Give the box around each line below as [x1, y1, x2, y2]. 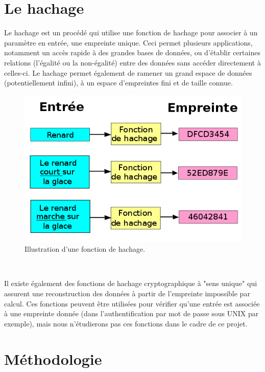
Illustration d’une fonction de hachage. [25, 244, 146, 254]
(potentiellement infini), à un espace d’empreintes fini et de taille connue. [4, 77, 233, 88]
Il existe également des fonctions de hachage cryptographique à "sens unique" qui [4, 278, 257, 289]
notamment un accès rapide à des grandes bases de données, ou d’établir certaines [4, 47, 260, 58]
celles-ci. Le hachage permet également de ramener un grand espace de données [4, 67, 252, 78]
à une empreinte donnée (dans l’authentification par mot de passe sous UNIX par [4, 308, 259, 319]
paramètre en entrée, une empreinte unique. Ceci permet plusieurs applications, [4, 37, 253, 48]
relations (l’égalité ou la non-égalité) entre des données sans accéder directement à [4, 57, 261, 68]
